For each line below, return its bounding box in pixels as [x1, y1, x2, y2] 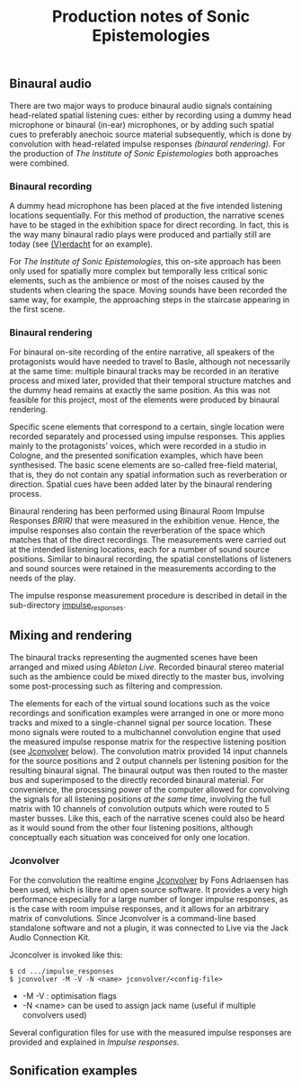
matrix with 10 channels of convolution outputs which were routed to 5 [9, 803, 270, 813]
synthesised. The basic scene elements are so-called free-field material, [9, 460, 279, 471]
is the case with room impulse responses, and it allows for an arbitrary [9, 903, 270, 914]
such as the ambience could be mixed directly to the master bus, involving [9, 670, 285, 681]
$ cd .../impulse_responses [9, 967, 115, 976]
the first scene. [9, 303, 66, 314]
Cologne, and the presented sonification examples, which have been [9, 450, 263, 461]
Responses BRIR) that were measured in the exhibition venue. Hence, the [9, 516, 280, 526]
